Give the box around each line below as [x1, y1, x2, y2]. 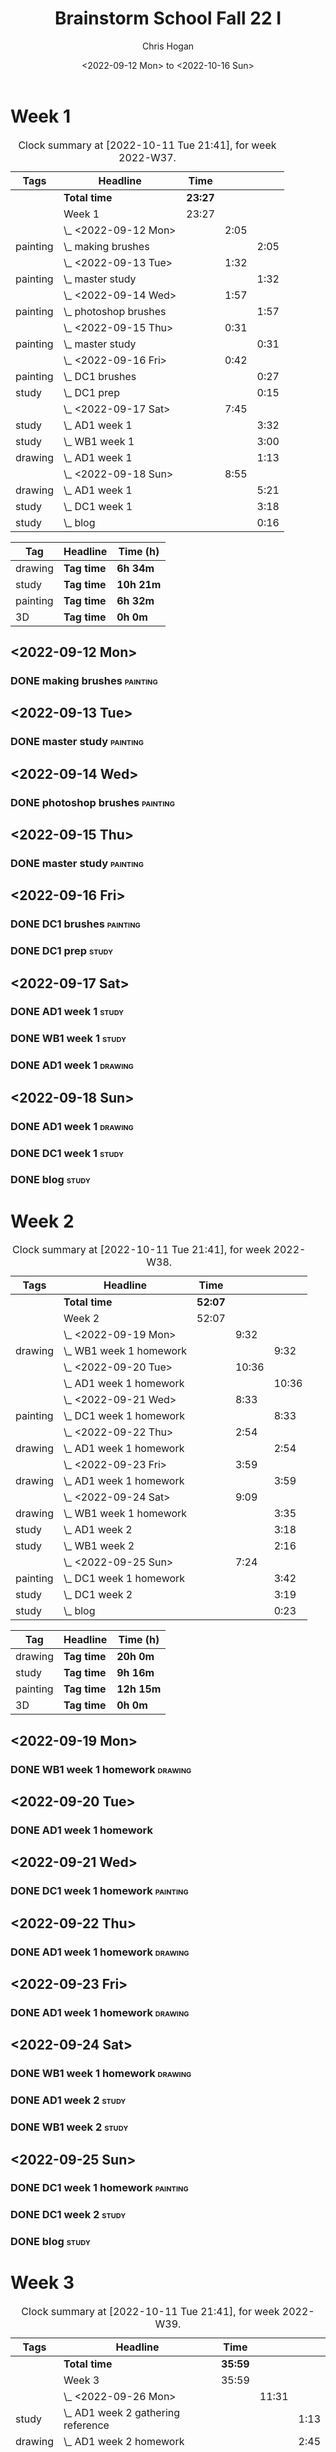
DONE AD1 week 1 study [10, 1005, 125, 1019]
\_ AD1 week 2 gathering [63, 2406, 181, 2420]
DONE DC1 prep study [10, 944, 114, 958]
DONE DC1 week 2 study [10, 2208, 127, 2222]
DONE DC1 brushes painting [10, 917, 141, 931]
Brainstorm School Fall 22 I [54, 7, 282, 30]
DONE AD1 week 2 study [10, 2093, 127, 2107]
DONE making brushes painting [10, 674, 158, 687]
